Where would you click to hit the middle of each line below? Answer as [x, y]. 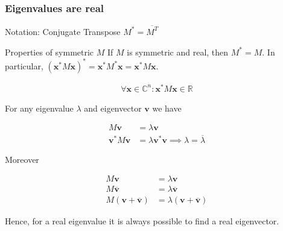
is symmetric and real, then [178, 52]
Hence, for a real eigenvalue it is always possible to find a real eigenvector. [142, 221]
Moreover [22, 159]
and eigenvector [113, 108]
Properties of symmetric [49, 52]
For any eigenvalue [39, 108]
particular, [24, 65]
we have [167, 108]
